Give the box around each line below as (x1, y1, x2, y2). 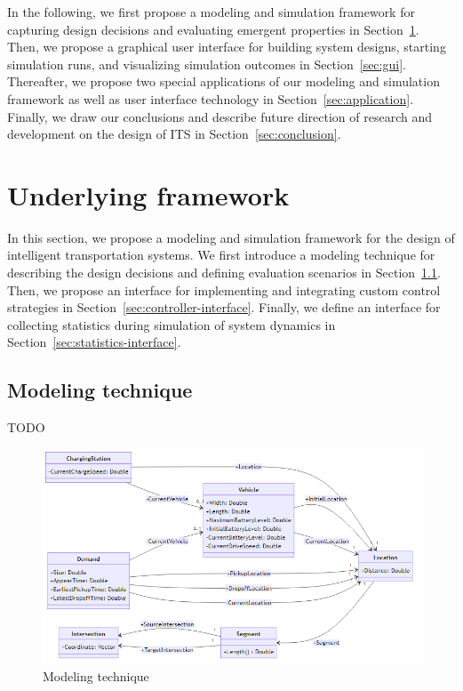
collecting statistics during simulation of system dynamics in (7, 315, 336, 333)
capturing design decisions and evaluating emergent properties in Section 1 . (7, 20, 419, 38)
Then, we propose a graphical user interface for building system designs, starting (7, 37, 446, 56)
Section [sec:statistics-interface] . (7, 333, 181, 351)
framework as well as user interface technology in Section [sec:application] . (7, 89, 414, 108)
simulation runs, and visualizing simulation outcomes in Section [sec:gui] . (7, 54, 406, 73)
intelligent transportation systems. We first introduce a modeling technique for (7, 245, 435, 264)
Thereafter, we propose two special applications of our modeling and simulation (7, 72, 440, 91)
